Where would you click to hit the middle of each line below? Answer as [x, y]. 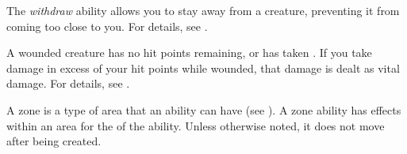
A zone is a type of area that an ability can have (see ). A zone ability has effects [204, 109]
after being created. [54, 141]
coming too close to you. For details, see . [107, 26]
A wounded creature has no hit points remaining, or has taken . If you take [189, 53]
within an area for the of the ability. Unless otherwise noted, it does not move [196, 125]
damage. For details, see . [68, 83]
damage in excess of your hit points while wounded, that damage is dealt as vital [203, 68]
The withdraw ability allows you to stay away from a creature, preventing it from [203, 10]
